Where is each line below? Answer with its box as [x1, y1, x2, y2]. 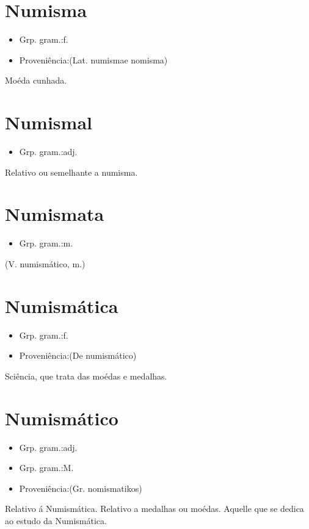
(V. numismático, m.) [5, 257, 85, 270]
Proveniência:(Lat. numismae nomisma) [19, 53, 168, 66]
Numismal [5, 110, 92, 135]
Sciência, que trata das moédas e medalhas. [5, 369, 167, 382]
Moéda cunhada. [5, 74, 67, 87]
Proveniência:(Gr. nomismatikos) [19, 481, 142, 494]
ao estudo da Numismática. [5, 514, 107, 527]
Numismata [5, 201, 104, 226]
